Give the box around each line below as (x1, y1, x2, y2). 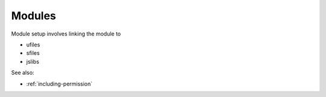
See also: (11, 69, 34, 77)
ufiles (26, 41, 40, 48)
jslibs (26, 58, 39, 65)
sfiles (26, 49, 40, 57)
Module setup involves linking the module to (11, 30, 121, 37)
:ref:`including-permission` (26, 80, 93, 87)
